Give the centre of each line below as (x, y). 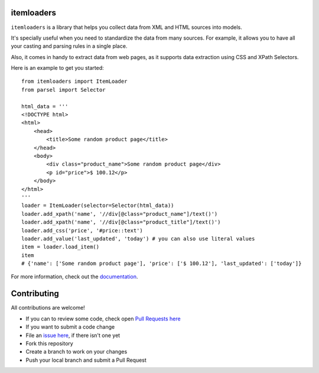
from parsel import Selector (64, 90)
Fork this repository (49, 343)
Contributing (35, 293)
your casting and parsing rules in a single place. (69, 46)
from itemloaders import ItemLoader (74, 82)
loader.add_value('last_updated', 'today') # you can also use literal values (138, 239)
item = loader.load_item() (61, 247)
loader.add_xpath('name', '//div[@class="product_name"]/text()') (120, 214)
